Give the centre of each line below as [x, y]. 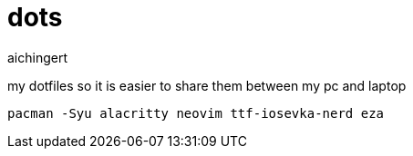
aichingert [38, 57]
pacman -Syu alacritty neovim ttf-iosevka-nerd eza [196, 113]
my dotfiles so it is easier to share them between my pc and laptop [207, 85]
